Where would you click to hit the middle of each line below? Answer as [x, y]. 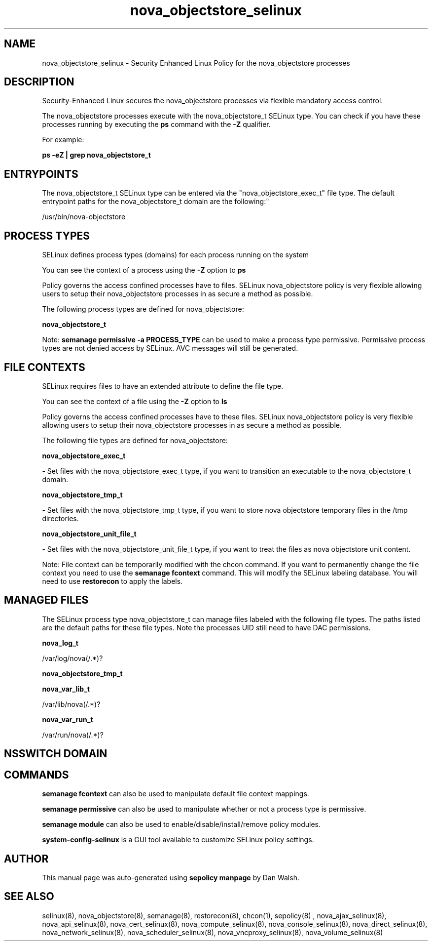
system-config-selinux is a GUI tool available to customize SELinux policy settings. [178, 840]
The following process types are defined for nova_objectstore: [143, 309]
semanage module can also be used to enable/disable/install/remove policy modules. [181, 824]
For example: [63, 140]
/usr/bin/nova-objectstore [84, 217]
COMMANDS [36, 775]
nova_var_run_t [68, 719]
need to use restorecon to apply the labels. [112, 581]
